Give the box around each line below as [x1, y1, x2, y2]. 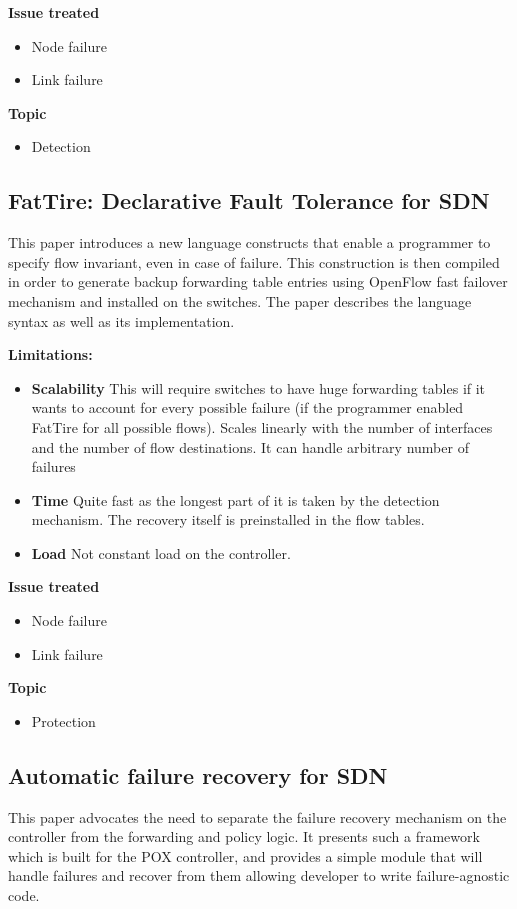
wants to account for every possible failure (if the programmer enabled [31, 397, 464, 418]
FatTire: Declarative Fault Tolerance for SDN [8, 185, 490, 216]
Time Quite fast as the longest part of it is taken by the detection [31, 489, 440, 510]
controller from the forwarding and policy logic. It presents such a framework [8, 826, 480, 847]
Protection [31, 710, 96, 731]
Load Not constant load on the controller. [31, 542, 291, 563]
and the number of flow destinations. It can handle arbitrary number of [31, 436, 469, 457]
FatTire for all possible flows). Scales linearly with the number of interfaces [31, 416, 493, 437]
